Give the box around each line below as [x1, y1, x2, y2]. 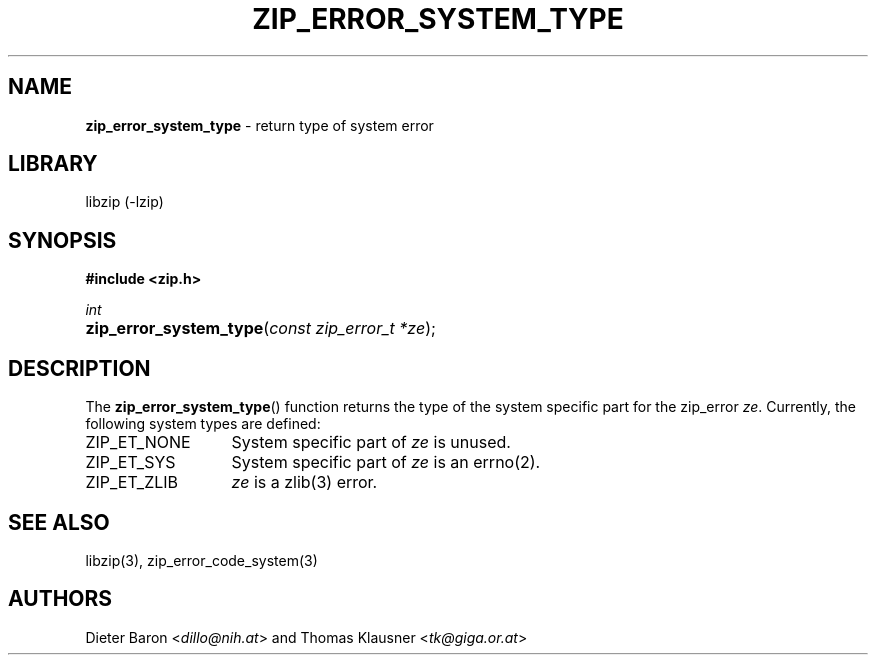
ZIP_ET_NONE [85, 432, 191, 453]
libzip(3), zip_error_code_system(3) [85, 551, 318, 569]
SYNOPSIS [8, 227, 117, 253]
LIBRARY [8, 151, 98, 177]
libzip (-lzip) [85, 193, 164, 211]
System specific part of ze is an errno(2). [231, 452, 541, 473]
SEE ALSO [8, 509, 110, 535]
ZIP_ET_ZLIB [85, 472, 179, 493]
